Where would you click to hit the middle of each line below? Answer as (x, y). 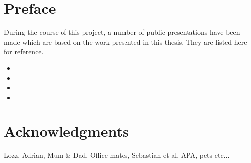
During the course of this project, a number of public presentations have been (122, 32)
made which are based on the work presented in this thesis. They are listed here (125, 41)
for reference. (24, 51)
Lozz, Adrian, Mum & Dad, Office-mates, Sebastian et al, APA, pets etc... (117, 155)
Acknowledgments (66, 131)
